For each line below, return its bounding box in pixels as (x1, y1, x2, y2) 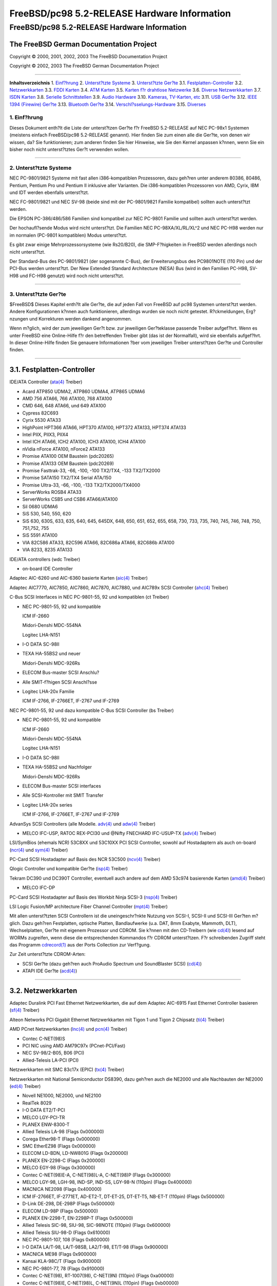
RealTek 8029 (22, 1100, 52, 1106)
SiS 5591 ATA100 (22, 532, 58, 539)
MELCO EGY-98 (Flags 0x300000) (22, 1165, 96, 1171)
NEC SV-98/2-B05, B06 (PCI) (22, 1050, 85, 1056)
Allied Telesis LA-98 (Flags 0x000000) (22, 1129, 105, 1135)
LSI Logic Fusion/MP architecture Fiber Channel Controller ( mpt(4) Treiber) (9, 903, 168, 910)
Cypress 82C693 (22, 409, 59, 416)
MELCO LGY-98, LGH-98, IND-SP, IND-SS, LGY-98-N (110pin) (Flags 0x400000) (22, 1179, 192, 1185)
